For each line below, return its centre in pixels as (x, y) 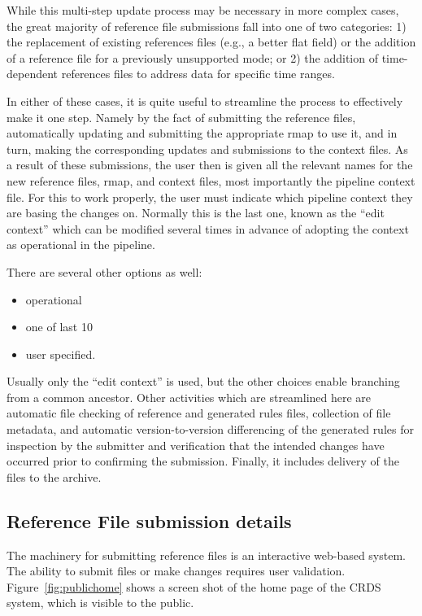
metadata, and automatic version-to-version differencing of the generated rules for (210, 429)
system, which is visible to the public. (100, 603)
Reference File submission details (149, 520)
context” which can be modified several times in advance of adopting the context (208, 228)
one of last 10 (59, 327)
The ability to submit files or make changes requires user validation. (176, 571)
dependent (33, 74)
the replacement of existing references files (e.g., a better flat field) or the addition (211, 42)
